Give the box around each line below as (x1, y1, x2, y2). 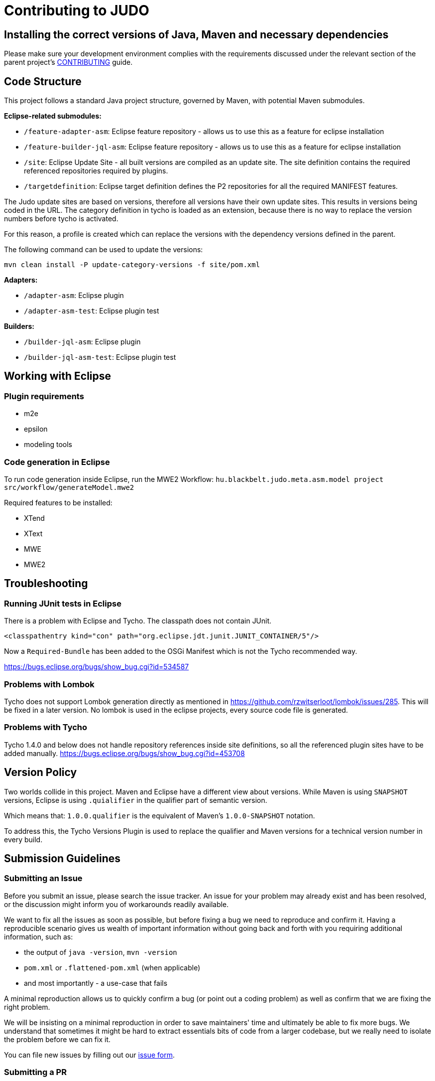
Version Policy (4, 766, 77, 779)
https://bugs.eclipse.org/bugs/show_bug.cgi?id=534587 (4, 662, 189, 671)
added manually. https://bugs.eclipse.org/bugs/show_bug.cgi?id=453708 (4, 749, 245, 758)
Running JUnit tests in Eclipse (4, 598, 121, 609)
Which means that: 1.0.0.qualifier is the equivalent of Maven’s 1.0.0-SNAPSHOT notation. (4, 811, 315, 820)
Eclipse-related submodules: (4, 112, 102, 121)
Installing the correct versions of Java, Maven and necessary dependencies (4, 28, 389, 41)
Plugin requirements (4, 391, 84, 401)
